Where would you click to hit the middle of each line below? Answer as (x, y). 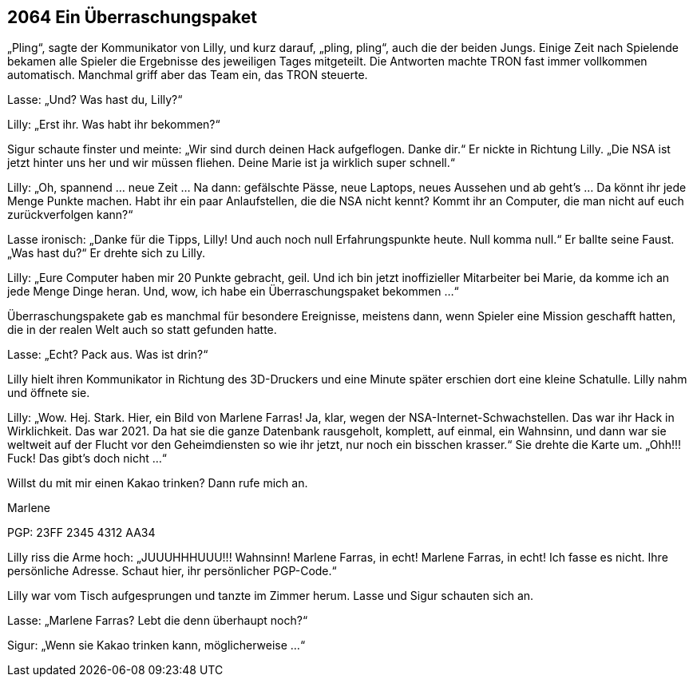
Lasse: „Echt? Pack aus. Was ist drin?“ (108, 355)
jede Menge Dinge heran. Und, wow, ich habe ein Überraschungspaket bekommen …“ (233, 292)
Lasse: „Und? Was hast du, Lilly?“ (95, 100)
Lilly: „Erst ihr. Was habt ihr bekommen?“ (114, 125)
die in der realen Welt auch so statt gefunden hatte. (142, 330)
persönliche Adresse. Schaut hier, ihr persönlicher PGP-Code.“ (172, 571)
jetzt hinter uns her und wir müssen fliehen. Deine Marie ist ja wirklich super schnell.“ (231, 163)
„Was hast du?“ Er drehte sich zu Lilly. (107, 253)
